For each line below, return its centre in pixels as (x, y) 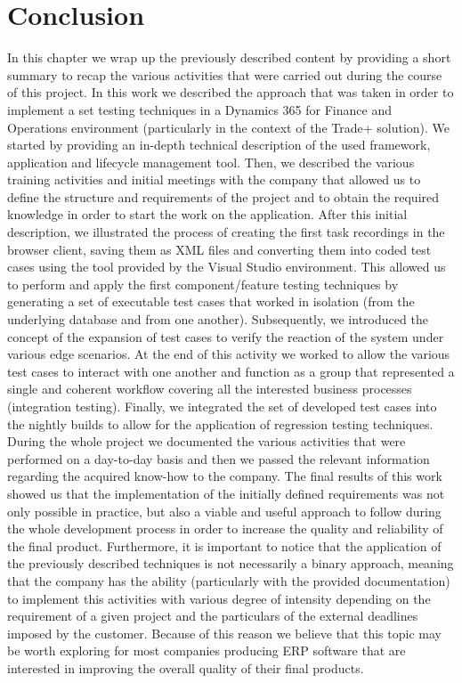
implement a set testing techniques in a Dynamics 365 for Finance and (199, 109)
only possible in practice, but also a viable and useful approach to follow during (224, 511)
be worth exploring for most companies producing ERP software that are (207, 650)
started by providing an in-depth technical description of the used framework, (219, 145)
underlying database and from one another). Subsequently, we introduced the (218, 319)
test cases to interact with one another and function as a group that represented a (231, 371)
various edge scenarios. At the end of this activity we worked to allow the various (229, 354)
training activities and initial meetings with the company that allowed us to (214, 179)
